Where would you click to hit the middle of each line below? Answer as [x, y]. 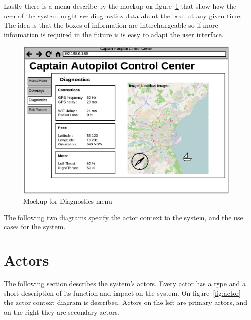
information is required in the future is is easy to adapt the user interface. [114, 34]
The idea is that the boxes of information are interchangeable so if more [111, 25]
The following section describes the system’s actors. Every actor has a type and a [125, 283]
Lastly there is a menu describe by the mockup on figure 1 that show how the [120, 6]
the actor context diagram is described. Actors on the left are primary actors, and [126, 302]
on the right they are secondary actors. [62, 312]
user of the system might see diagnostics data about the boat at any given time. [123, 15]
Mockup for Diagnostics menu [68, 201]
